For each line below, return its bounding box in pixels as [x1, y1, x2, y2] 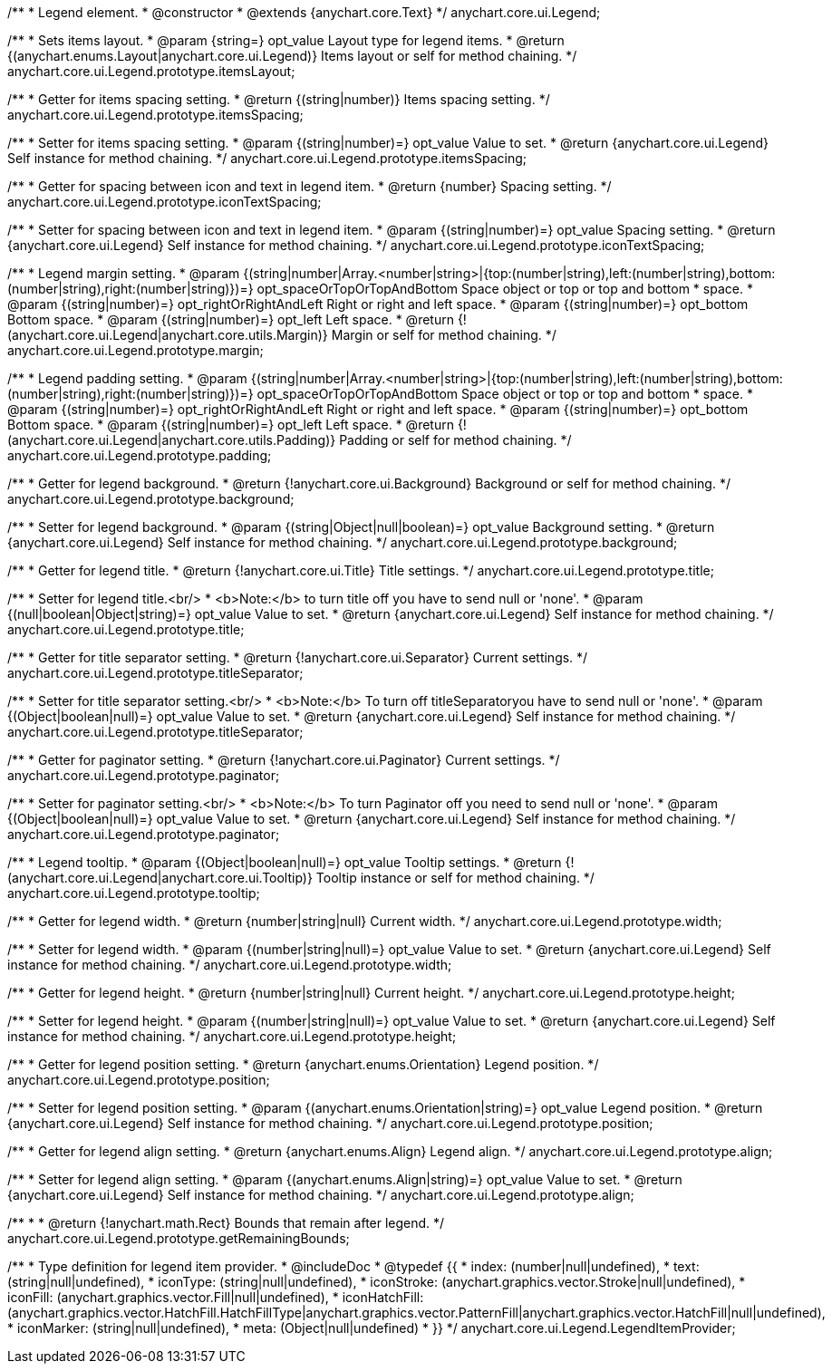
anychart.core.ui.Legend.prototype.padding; [7, 448, 272, 463]
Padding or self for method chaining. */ [339, 432, 572, 448]
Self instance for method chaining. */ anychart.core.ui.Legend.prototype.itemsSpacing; [7, 150, 527, 166]
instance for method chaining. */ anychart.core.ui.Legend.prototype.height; [7, 1028, 457, 1044]
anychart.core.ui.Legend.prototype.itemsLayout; [7, 63, 295, 79]
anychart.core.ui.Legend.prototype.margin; [7, 343, 264, 358]
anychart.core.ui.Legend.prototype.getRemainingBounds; [7, 1231, 350, 1246]
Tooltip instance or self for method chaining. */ [315, 870, 595, 885]
